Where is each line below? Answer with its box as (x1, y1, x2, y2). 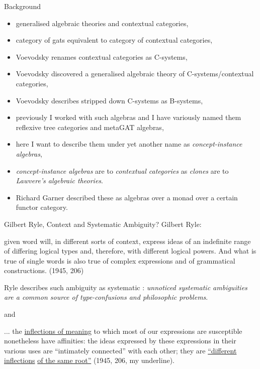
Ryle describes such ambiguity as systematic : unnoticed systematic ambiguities (4, 282, 247, 292)
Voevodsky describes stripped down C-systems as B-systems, (16, 95, 203, 105)
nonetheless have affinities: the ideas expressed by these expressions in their (4, 335, 236, 346)
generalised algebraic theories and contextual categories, (16, 18, 189, 28)
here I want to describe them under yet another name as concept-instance (16, 139, 242, 149)
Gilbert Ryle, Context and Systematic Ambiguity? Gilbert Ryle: (4, 218, 202, 229)
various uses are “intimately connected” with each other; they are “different (4, 345, 237, 355)
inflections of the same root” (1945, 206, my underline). (4, 355, 175, 365)
